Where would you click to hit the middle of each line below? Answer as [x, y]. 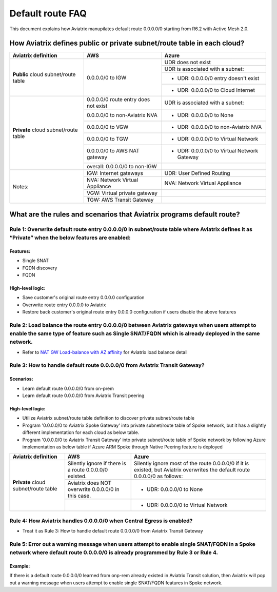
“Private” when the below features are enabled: [70, 238]
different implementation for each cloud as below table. [81, 432]
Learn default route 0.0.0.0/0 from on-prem [68, 388]
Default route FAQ [48, 13]
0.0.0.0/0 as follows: [158, 476]
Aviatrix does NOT [90, 483]
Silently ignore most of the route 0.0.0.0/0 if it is [191, 463]
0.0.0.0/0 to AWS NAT [113, 151]
